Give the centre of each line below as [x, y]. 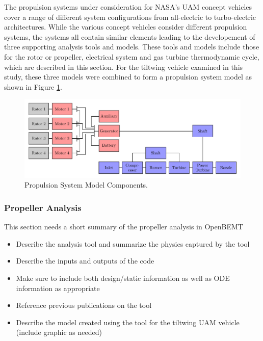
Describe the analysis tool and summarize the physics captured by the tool [133, 243]
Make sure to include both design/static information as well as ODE [123, 278]
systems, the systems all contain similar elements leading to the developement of [130, 36]
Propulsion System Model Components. [86, 185]
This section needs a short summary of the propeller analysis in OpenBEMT [124, 227]
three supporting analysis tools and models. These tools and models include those [132, 47]
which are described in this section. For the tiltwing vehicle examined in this [124, 67]
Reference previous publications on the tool [84, 305]
